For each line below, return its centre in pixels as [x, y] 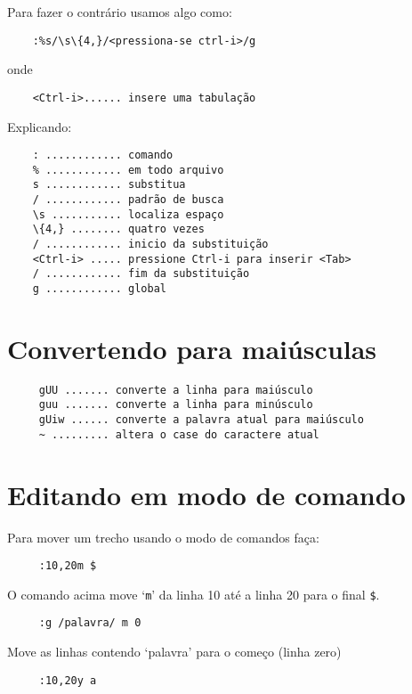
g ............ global [99, 289]
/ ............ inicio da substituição [150, 245]
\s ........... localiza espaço [128, 214]
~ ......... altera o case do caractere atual [179, 434]
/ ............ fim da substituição [141, 274]
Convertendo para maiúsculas [192, 348]
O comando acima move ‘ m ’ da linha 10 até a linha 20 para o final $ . [194, 594]
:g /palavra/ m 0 [90, 623]
